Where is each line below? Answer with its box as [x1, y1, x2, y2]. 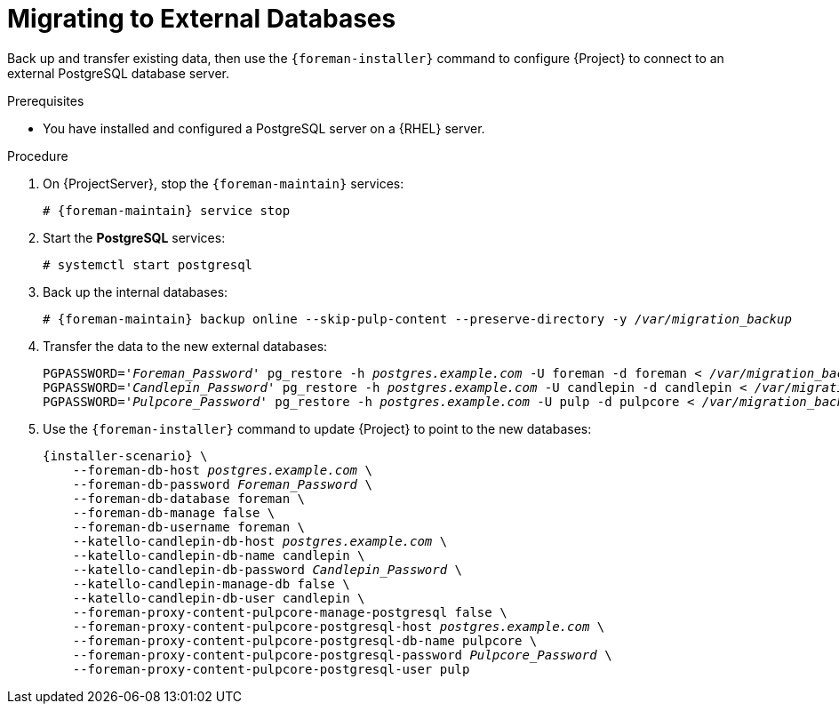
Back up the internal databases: [43, 284, 228, 300]
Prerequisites [7, 92, 84, 108]
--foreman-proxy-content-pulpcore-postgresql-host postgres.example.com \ [72, 619, 605, 634]
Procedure [7, 148, 68, 164]
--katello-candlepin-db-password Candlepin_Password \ [72, 562, 463, 577]
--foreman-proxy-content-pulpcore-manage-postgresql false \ [72, 604, 507, 619]
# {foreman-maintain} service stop [43, 203, 291, 218]
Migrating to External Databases [7, 4, 396, 34]
